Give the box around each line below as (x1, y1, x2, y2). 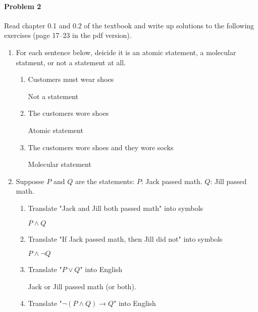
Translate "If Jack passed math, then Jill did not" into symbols (28, 233, 223, 244)
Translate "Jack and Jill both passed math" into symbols (28, 202, 203, 213)
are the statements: (75, 175, 135, 186)
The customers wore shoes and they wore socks (28, 142, 174, 152)
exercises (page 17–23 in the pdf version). (4, 30, 132, 40)
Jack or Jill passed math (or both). (28, 281, 136, 291)
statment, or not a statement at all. (16, 57, 126, 67)
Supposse (16, 175, 44, 186)
